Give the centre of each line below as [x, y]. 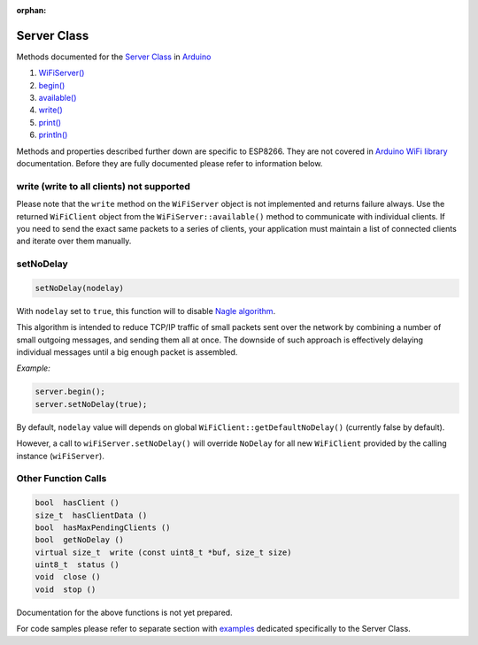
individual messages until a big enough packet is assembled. [127, 352]
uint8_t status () [77, 565]
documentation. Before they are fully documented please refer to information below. [170, 164]
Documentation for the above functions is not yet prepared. [125, 612]
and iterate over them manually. [74, 241]
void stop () [66, 589]
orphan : [31, 10]
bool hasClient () [77, 503]
